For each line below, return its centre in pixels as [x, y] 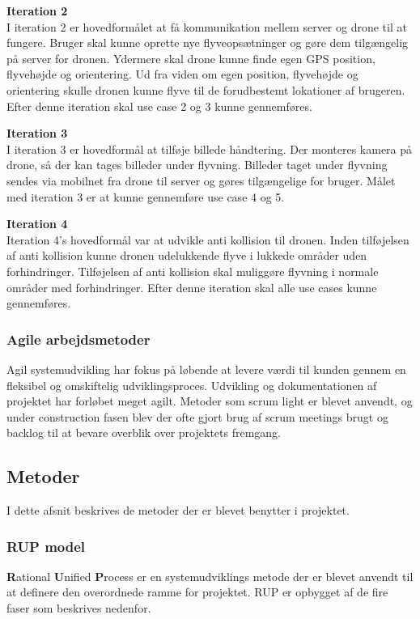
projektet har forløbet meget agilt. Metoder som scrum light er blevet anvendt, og [210, 401]
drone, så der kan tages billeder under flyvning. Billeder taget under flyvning [197, 165]
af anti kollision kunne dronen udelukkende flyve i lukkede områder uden [187, 255]
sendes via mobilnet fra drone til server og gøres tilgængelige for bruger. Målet [201, 180]
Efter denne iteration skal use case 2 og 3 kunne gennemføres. [159, 106]
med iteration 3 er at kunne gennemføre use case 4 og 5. [146, 196]
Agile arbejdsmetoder [78, 339]
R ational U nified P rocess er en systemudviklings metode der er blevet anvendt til [210, 576]
